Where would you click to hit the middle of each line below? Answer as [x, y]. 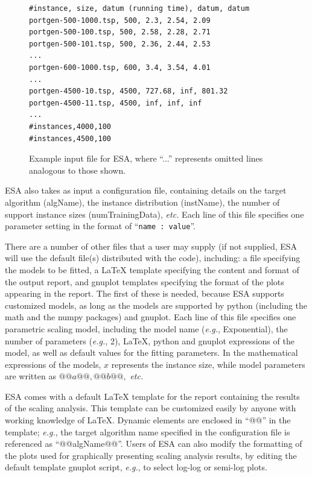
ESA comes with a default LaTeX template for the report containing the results [152, 396]
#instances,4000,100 [70, 126]
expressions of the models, [53, 364]
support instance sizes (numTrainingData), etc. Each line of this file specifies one [154, 214]
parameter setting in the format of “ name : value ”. [100, 226]
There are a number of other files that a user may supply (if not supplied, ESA [151, 246]
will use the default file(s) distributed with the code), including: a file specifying [153, 258]
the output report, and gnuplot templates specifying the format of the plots [145, 281]
